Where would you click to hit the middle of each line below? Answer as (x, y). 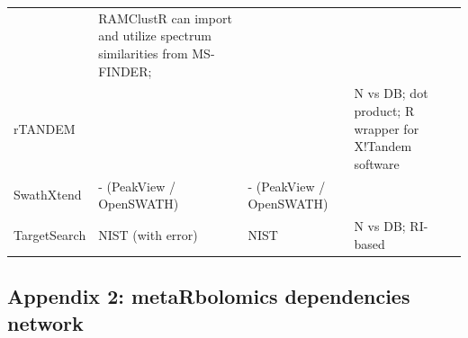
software (377, 163)
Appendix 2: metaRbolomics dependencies (209, 296)
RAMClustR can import (165, 18)
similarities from (143, 53)
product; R (384, 110)
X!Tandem (383, 146)
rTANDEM (45, 128)
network (45, 322)
